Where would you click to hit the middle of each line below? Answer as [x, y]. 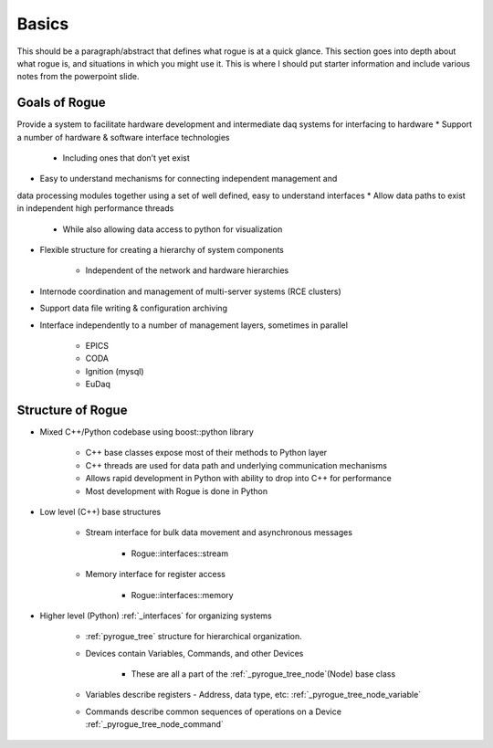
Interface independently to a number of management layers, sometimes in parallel [194, 325]
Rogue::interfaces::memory [182, 595]
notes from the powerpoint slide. [79, 77]
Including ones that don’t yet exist [126, 158]
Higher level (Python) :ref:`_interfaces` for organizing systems [156, 616]
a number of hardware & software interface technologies [123, 137]
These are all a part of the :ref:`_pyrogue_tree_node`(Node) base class [263, 674]
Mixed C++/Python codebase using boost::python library [147, 432]
